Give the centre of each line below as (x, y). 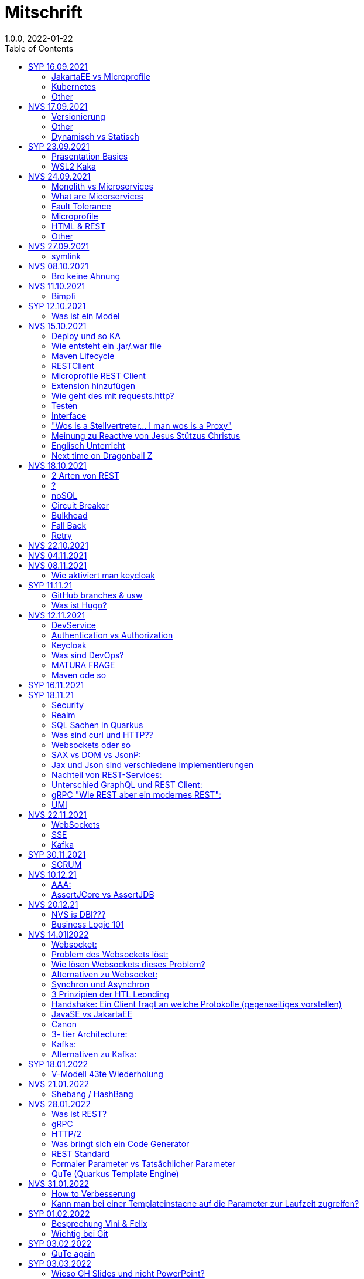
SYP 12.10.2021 (57, 306)
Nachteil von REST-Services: (107, 774)
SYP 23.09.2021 (59, 146)
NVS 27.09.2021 (59, 246)
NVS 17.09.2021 (58, 106)
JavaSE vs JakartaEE (92, 1014)
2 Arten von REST (86, 475)
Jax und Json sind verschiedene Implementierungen (153, 764)
